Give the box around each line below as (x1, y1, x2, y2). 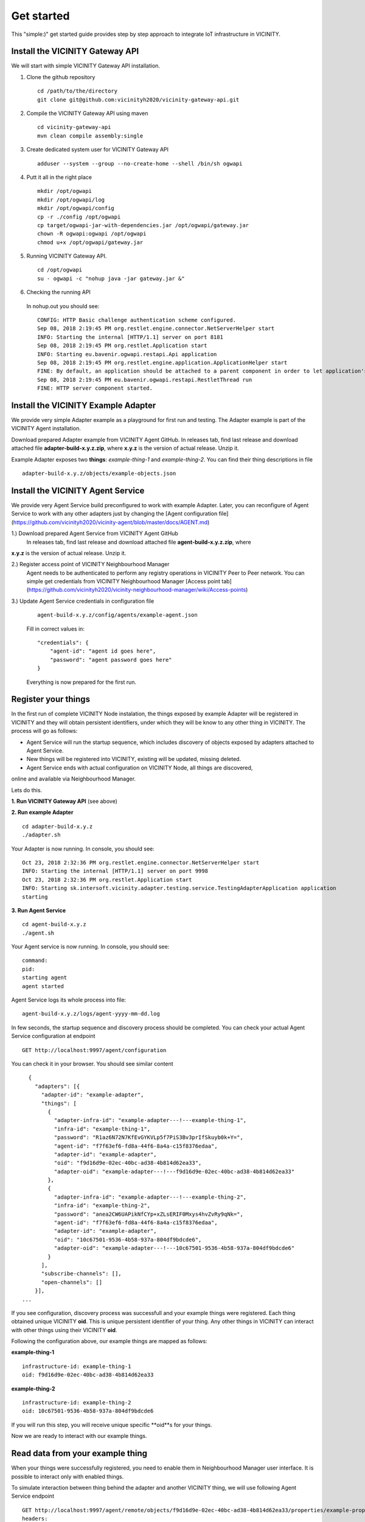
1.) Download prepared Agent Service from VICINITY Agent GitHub (11, 530, 179, 537)
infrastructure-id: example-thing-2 (22, 1399, 131, 1406)
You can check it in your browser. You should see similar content (11, 1060, 173, 1067)
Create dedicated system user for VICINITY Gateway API (26, 146, 169, 153)
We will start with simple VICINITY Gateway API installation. (11, 62, 161, 69)
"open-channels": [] (41, 1278, 103, 1286)
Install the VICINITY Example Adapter (11, 400, 156, 410)
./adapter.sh (22, 832, 61, 838)
